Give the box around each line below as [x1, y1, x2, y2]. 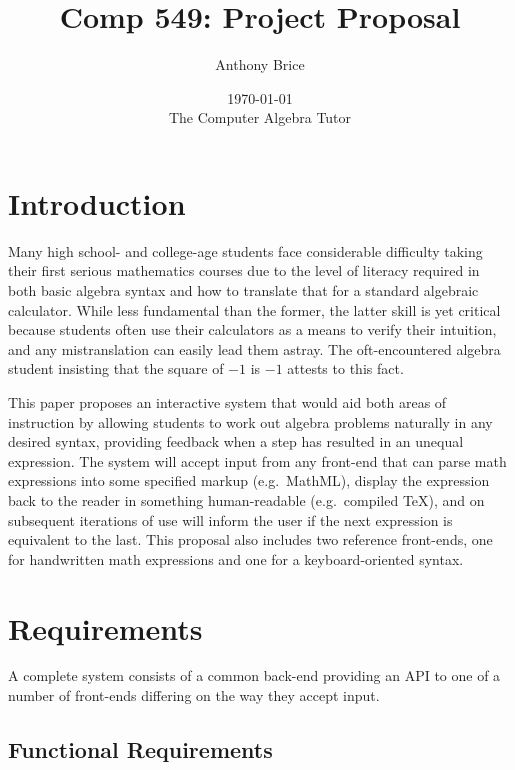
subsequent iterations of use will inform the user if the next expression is [8, 509, 453, 530]
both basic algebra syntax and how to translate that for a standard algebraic [8, 280, 479, 301]
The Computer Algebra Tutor [168, 107, 352, 128]
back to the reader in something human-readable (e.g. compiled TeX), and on [8, 489, 485, 510]
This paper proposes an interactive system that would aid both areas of [8, 392, 447, 412]
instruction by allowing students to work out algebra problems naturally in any [8, 411, 493, 432]
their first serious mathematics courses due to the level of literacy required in [8, 260, 480, 281]
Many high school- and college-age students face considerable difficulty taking [8, 240, 483, 261]
